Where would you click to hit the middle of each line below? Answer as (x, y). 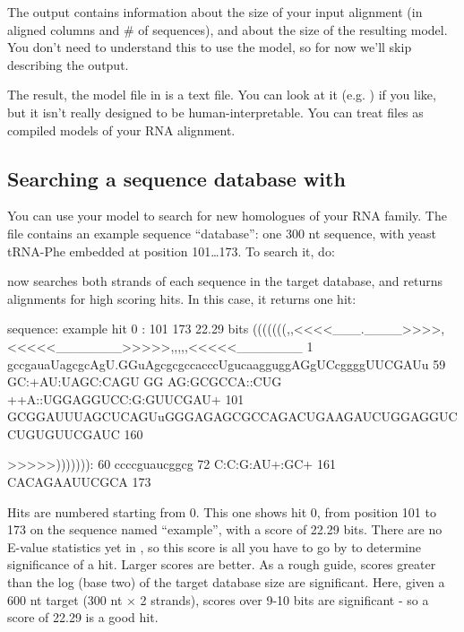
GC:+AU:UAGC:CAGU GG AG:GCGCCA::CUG (145, 381)
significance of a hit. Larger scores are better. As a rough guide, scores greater (222, 564)
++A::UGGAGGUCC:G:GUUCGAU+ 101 (126, 398)
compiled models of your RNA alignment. (121, 130)
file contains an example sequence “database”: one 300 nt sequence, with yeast (222, 233)
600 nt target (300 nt (65, 599)
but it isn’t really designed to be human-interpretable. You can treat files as (215, 112)
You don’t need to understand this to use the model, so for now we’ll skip (210, 47)
